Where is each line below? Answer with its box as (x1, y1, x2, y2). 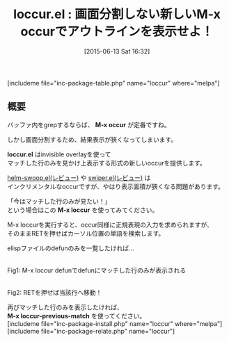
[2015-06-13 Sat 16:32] (84, 47, 150, 56)
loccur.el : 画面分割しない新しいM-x (13, 6, 221, 22)
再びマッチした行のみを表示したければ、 (7, 303, 123, 311)
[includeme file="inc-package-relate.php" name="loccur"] (7, 327, 175, 335)
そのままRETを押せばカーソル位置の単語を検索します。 (7, 229, 165, 237)
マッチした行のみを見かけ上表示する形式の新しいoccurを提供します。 (7, 158, 207, 167)
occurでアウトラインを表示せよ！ (20, 24, 214, 40)
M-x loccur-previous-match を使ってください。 (7, 311, 146, 320)
